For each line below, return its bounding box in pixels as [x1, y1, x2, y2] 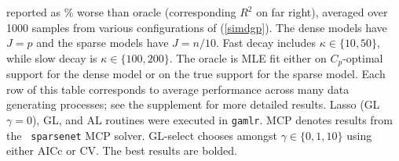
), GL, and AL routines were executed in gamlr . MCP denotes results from [31, 112, 393, 128]
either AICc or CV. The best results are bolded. [6, 142, 237, 159]
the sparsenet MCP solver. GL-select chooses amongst [6, 127, 278, 143]
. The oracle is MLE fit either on [169, 49, 327, 66]
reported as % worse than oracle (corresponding [6, 4, 236, 20]
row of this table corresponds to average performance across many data [6, 80, 350, 97]
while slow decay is [6, 49, 97, 66]
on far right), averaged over [256, 4, 388, 20]
